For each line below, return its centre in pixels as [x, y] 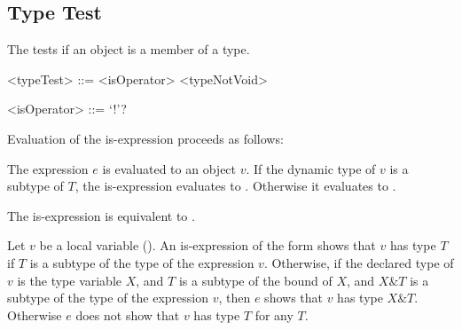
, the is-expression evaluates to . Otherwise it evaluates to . [235, 186]
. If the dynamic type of [311, 168]
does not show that [128, 314]
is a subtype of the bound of [255, 280]
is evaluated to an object [169, 168]
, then [235, 298]
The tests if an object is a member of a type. [129, 49]
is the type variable [70, 280]
